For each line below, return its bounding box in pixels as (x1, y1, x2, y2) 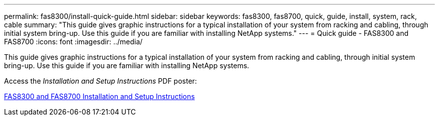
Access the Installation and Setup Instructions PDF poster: (4, 77, 197, 85)
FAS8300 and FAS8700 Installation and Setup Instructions (4, 92, 195, 101)
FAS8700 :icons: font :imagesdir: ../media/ (4, 37, 143, 46)
